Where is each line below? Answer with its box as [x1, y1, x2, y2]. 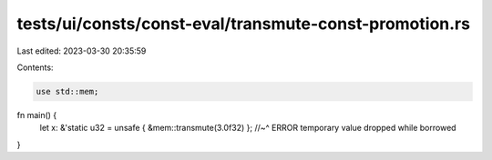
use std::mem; [36, 86, 99, 96]
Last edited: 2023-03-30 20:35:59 [16, 45, 147, 56]
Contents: [16, 62, 54, 73]
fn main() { [16, 109, 57, 120]
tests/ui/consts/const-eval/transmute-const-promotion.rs [16, 14, 471, 34]
